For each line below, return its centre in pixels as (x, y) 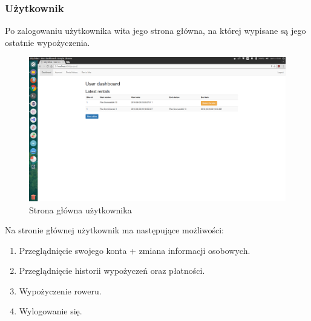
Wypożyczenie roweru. (60, 290)
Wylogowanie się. (51, 311)
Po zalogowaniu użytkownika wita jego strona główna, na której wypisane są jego (155, 31)
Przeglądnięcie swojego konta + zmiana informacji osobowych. (135, 250)
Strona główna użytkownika (80, 209)
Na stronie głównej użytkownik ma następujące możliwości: (114, 230)
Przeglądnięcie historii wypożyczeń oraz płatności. (112, 271)
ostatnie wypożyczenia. (47, 42)
